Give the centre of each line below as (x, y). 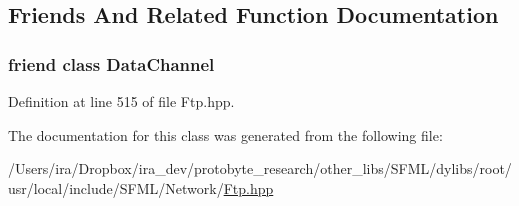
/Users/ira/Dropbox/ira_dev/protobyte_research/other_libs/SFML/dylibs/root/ (260, 168)
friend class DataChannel (111, 63)
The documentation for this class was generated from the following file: (225, 134)
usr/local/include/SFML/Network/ (116, 187)
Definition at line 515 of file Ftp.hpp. (121, 101)
